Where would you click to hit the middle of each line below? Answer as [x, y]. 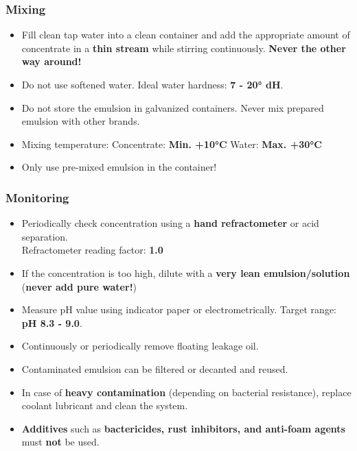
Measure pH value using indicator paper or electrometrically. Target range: [179, 309]
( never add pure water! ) [79, 286]
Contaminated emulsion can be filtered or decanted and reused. [155, 368]
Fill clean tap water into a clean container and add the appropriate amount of [186, 35]
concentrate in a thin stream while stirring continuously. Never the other [184, 48]
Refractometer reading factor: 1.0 [92, 250]
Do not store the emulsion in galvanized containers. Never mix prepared [173, 107]
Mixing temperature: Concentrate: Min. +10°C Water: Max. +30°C [172, 144]
